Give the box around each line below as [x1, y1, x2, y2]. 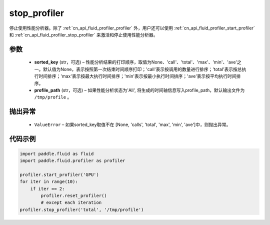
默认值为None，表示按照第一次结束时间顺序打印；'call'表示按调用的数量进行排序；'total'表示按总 [42, 66, 242, 72]
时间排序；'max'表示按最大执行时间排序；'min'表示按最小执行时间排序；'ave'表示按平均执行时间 [38, 73, 237, 79]
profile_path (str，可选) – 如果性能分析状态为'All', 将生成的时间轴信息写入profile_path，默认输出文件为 [34, 87, 245, 93]
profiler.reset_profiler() [40, 193, 107, 198]
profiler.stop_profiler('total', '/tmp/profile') [19, 206, 144, 212]
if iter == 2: [30, 185, 65, 191]
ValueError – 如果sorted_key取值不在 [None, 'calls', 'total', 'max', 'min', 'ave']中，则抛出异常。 [34, 121, 231, 127]
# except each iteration [40, 200, 102, 205]
